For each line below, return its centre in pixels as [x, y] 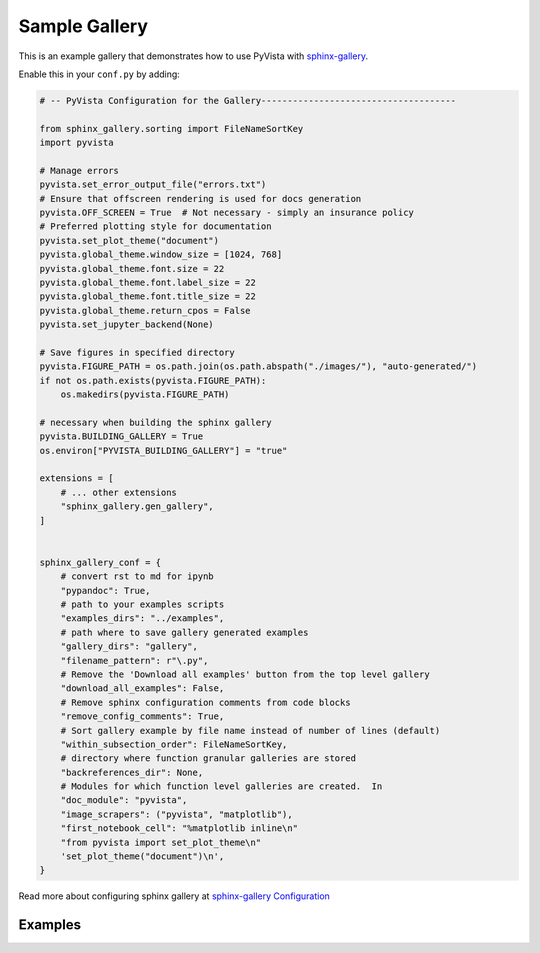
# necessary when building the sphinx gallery [155, 422]
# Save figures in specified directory [137, 352]
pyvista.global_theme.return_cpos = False [145, 310]
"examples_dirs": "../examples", [142, 618]
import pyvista [76, 143]
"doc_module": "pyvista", [124, 800]
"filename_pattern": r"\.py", [134, 660]
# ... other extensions [118, 492]
